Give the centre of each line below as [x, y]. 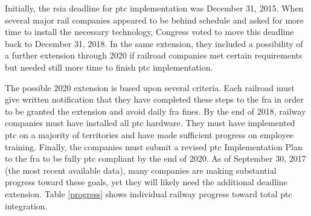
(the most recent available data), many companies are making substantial [141, 170]
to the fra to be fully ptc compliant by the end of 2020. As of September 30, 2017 [155, 158]
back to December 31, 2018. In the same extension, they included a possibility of [154, 43]
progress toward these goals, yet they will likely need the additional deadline [146, 182]
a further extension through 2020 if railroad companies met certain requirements [154, 55]
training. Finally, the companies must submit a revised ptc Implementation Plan [154, 146]
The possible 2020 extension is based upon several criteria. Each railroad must [150, 87]
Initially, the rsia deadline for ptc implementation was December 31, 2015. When [154, 8]
